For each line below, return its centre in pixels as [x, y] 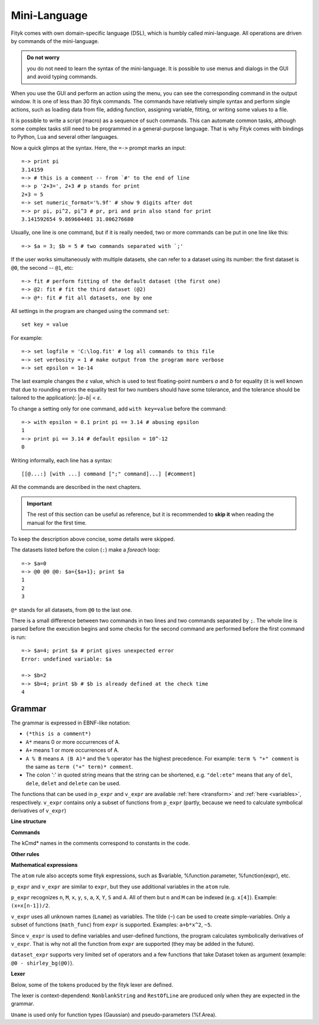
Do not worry [43, 58]
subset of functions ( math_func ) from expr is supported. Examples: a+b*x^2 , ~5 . [112, 925]
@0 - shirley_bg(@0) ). [42, 963]
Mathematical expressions [44, 864]
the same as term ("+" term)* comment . [79, 767]
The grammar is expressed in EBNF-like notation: [71, 723]
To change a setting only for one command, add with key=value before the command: [119, 409]
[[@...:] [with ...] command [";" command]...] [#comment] [109, 474]
